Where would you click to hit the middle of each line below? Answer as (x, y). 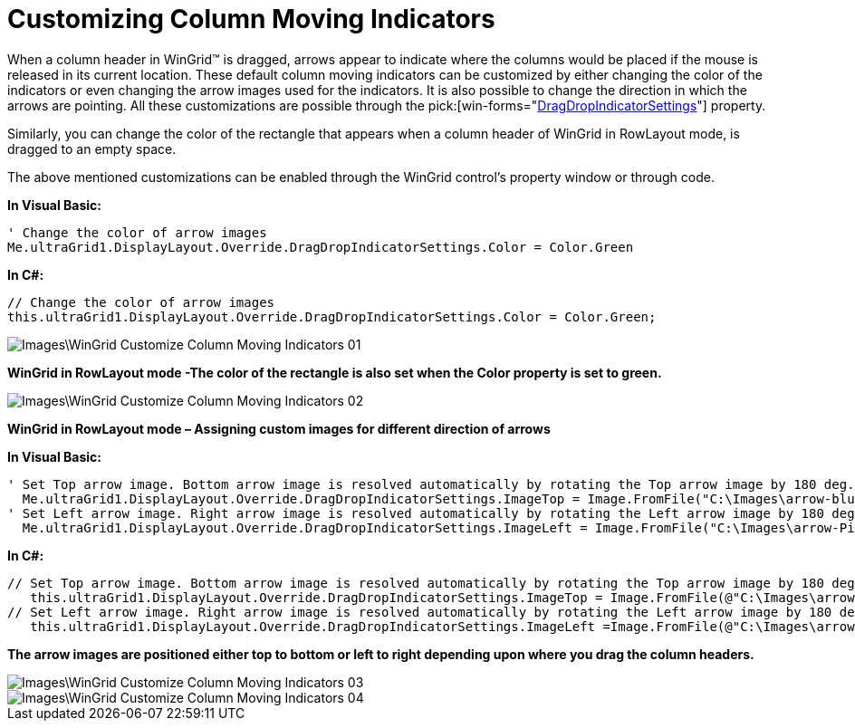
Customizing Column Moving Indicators (251, 19)
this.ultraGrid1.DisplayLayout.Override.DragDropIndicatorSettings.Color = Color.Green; (332, 316)
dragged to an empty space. (92, 148)
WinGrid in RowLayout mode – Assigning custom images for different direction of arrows (279, 428)
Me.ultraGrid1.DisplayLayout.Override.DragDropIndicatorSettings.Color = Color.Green (321, 247)
